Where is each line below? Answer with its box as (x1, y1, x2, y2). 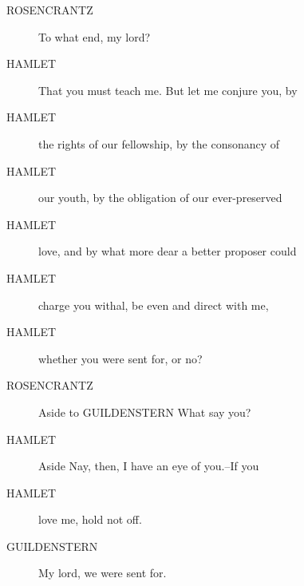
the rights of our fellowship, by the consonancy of (38, 135, 280, 152)
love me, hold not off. (38, 511, 142, 528)
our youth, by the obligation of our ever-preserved (38, 189, 282, 206)
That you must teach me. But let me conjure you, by (38, 81, 298, 98)
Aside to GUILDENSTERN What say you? (38, 403, 251, 420)
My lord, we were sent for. (38, 564, 167, 581)
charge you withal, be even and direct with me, (38, 296, 269, 313)
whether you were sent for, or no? (38, 350, 203, 366)
